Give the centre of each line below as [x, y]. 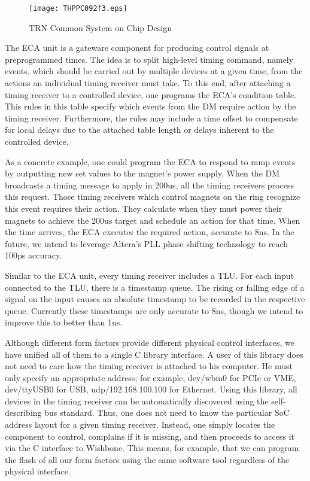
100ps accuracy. [34, 255]
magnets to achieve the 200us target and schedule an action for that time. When [153, 220]
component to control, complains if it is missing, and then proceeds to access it [150, 436]
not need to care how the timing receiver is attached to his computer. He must [149, 366]
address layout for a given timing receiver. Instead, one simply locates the [140, 424]
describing [23, 412]
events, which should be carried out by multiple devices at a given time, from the [154, 71]
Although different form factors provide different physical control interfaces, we [150, 342]
